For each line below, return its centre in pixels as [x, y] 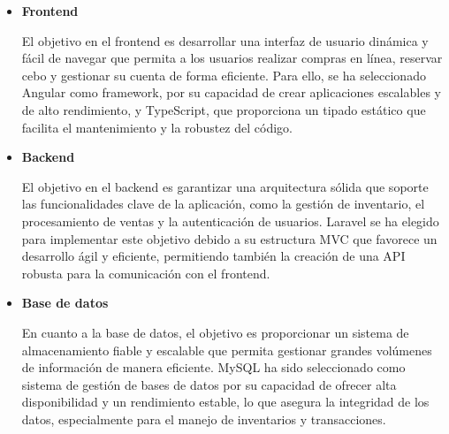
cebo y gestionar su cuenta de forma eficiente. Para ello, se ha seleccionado [224, 75]
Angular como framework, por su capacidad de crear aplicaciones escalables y [231, 92]
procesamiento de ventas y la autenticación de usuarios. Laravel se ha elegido [230, 221]
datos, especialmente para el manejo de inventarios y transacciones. [204, 419]
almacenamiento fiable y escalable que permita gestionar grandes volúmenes [227, 350]
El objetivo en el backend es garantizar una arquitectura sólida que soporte [225, 186]
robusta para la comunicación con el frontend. [146, 273]
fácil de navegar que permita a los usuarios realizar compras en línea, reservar [232, 58]
